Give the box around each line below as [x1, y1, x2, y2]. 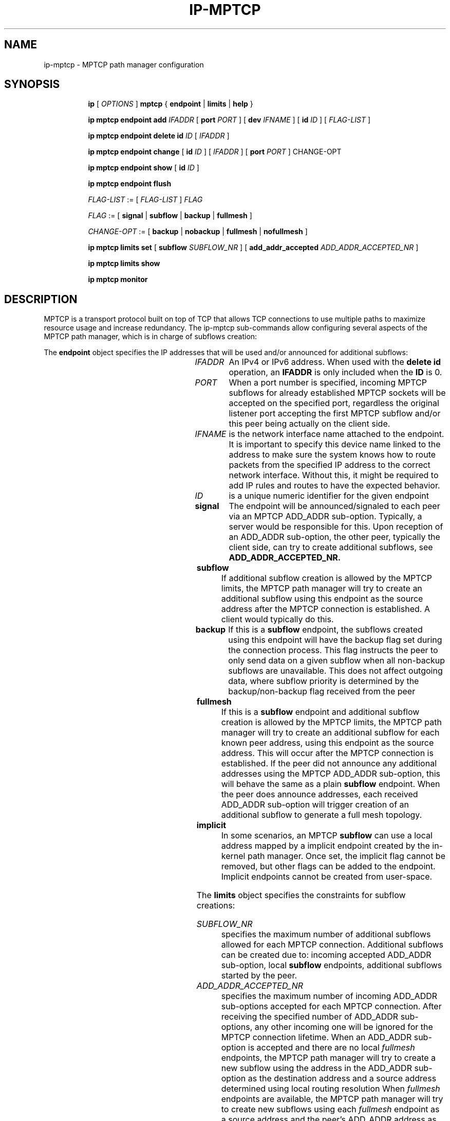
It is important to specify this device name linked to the [229, 439, 441, 450]
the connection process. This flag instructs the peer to [228, 645, 438, 656]
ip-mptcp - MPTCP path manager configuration [44, 60, 204, 69]
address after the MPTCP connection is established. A [221, 604, 430, 615]
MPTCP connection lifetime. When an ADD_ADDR [221, 1032, 412, 1043]
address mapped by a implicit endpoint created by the [221, 840, 430, 851]
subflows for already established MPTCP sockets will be [229, 388, 446, 398]
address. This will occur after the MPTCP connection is [221, 748, 434, 759]
